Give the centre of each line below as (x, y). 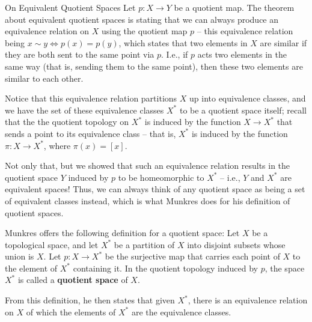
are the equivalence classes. (181, 311)
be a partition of (144, 244)
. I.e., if (175, 54)
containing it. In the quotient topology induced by (165, 268)
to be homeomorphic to (161, 177)
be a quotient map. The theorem (234, 7)
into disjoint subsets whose (236, 244)
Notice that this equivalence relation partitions (91, 98)
